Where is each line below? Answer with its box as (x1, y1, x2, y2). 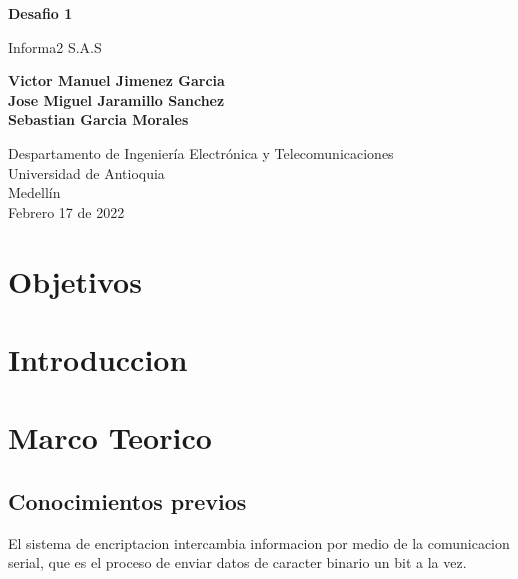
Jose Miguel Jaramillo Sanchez (8, 89, 225, 110)
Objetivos (8, 260, 142, 301)
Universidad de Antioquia (8, 162, 165, 183)
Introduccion (8, 338, 188, 379)
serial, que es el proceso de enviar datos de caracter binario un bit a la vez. (8, 552, 467, 573)
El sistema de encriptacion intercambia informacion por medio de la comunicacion (8, 532, 510, 553)
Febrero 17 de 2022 (8, 201, 125, 222)
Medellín (8, 182, 61, 203)
